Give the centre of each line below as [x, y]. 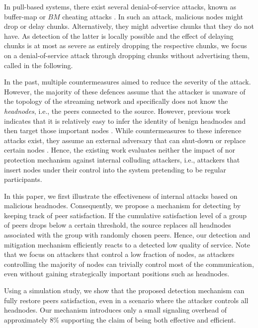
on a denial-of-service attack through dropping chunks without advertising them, [127, 55]
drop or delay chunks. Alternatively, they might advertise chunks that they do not [129, 26]
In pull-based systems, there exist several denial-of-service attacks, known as [120, 6]
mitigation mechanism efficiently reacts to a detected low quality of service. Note [127, 244]
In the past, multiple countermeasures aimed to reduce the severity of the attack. [128, 82]
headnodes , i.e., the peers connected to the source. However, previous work [117, 111]
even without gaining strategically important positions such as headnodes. [117, 274]
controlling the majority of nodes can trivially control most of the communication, [129, 264]
